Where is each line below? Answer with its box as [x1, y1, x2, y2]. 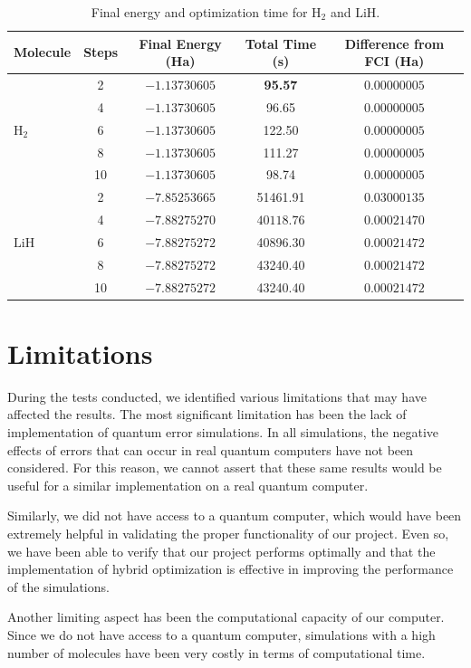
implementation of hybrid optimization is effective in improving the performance [7, 559, 454, 578]
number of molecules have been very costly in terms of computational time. [7, 643, 426, 662]
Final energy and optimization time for [91, 3, 308, 21]
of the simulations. [7, 577, 110, 596]
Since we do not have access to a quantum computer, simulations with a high [7, 625, 436, 644]
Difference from [344, 33, 445, 52]
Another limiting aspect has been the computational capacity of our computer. [7, 607, 445, 626]
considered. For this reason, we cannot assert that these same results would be [7, 458, 442, 477]
